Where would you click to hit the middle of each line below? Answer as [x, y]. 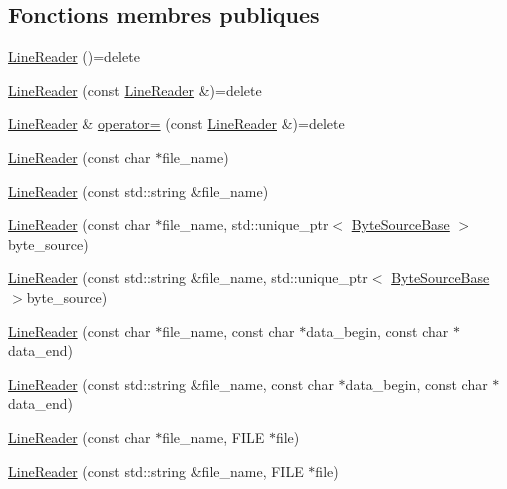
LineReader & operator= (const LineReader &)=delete [176, 123]
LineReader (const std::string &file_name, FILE [156, 470]
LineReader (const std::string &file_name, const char [171, 383]
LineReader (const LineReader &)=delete [135, 89]
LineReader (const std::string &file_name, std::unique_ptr [188, 277]
